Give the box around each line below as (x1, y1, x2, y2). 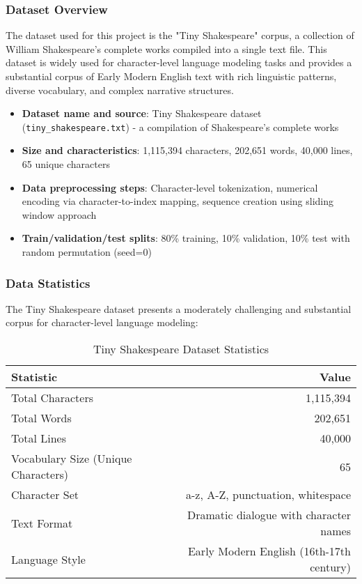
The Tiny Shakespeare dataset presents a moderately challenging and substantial (6, 301, 352, 316)
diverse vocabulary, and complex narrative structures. (6, 82, 234, 97)
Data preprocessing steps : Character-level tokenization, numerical (22, 180, 318, 194)
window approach (22, 207, 97, 222)
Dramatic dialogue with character (187, 507, 351, 523)
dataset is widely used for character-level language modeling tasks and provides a (6, 55, 352, 70)
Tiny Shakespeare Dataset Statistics (93, 341, 269, 357)
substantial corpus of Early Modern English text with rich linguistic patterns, (6, 69, 337, 83)
